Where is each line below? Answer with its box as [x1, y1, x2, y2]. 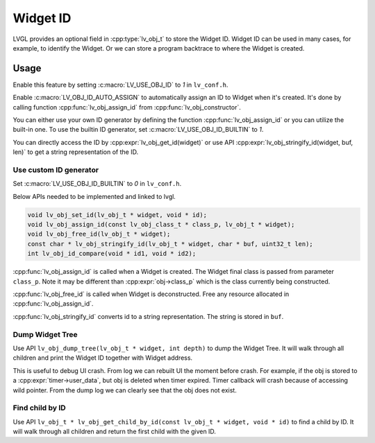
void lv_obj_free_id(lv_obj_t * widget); [27, 230, 171, 238]
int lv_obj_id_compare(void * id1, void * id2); [27, 250, 197, 258]
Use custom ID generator [12, 165, 99, 175]
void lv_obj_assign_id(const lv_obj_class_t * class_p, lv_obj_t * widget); [27, 220, 295, 229]
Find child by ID [12, 403, 66, 412]
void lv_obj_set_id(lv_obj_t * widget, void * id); [27, 211, 208, 218]
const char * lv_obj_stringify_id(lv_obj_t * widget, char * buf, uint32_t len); [27, 240, 314, 247]
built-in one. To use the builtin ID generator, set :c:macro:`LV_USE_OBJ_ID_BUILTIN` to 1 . [12, 125, 264, 134]
